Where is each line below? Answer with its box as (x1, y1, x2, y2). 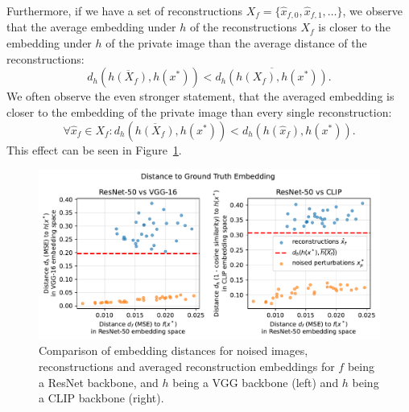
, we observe (342, 2, 403, 19)
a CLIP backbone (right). (39, 389, 164, 406)
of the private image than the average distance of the (105, 35, 367, 51)
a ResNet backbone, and (39, 373, 159, 390)
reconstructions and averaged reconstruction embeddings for (39, 358, 335, 374)
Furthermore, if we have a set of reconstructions (6, 2, 243, 19)
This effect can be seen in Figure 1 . (6, 141, 182, 158)
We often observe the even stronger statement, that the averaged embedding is (6, 88, 395, 105)
